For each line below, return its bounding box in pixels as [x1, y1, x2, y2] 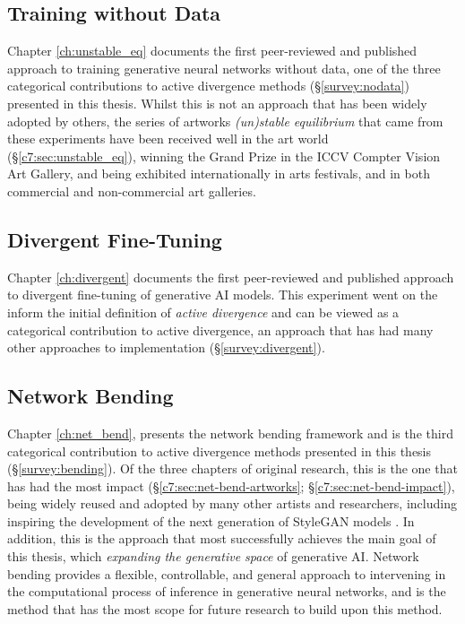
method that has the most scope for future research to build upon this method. [7, 599, 443, 618]
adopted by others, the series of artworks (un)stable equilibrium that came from [7, 111, 443, 130]
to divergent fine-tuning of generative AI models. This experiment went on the [7, 285, 438, 304]
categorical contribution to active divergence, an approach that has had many [7, 320, 434, 339]
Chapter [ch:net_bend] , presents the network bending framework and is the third [7, 423, 453, 442]
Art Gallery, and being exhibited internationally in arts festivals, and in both [7, 164, 430, 183]
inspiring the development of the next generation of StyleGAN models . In [7, 511, 415, 530]
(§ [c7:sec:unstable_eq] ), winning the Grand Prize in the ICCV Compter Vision [7, 146, 441, 165]
